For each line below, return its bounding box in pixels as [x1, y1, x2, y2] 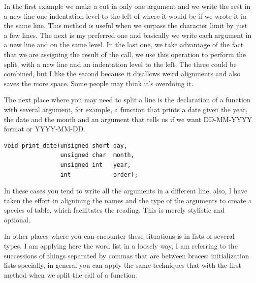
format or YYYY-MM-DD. [4, 124, 85, 134]
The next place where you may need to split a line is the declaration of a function [4, 94, 251, 105]
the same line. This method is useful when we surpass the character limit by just [4, 20, 248, 31]
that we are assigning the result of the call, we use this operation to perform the [4, 49, 246, 59]
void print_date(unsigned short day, [4, 142, 128, 149]
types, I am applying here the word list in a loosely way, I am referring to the [4, 241, 238, 251]
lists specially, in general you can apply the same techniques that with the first [4, 260, 241, 270]
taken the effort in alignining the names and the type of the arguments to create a [4, 195, 252, 205]
